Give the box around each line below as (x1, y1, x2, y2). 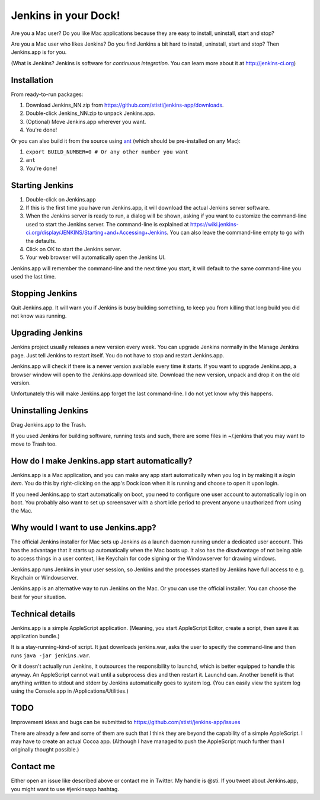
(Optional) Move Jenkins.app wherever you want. (25, 118, 146, 125)
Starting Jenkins (11, 180, 73, 190)
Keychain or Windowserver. (11, 574, 78, 581)
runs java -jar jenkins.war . (11, 652, 91, 659)
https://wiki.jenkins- (190, 220, 239, 228)
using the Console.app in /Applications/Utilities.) (11, 687, 129, 695)
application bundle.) (11, 633, 60, 640)
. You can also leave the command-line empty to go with (167, 229, 305, 236)
